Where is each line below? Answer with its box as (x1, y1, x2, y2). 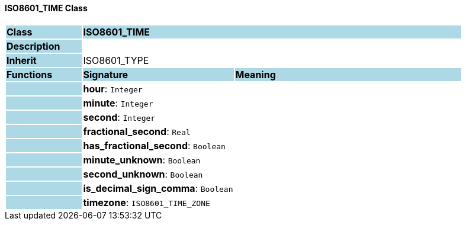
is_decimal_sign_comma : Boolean (83, 182, 233, 194)
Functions (7, 68, 53, 81)
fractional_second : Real (83, 125, 191, 137)
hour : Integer (83, 82, 143, 95)
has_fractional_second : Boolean (83, 139, 226, 152)
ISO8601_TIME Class (5, 3, 88, 13)
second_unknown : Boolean (83, 168, 203, 180)
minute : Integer (83, 97, 153, 109)
